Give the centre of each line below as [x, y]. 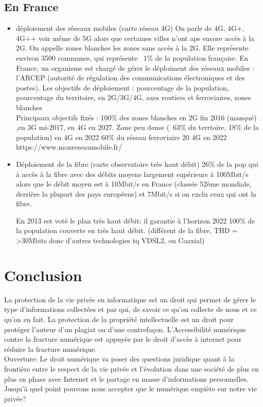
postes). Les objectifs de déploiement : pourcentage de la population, [122, 87]
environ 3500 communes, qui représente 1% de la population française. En [132, 57]
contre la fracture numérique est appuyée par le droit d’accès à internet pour [123, 339]
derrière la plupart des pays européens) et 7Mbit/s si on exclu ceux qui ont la [136, 193]
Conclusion [43, 275]
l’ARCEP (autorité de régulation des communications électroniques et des [130, 78]
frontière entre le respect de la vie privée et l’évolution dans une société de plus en [131, 368]
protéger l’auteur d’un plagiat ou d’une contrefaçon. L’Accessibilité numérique [125, 329]
